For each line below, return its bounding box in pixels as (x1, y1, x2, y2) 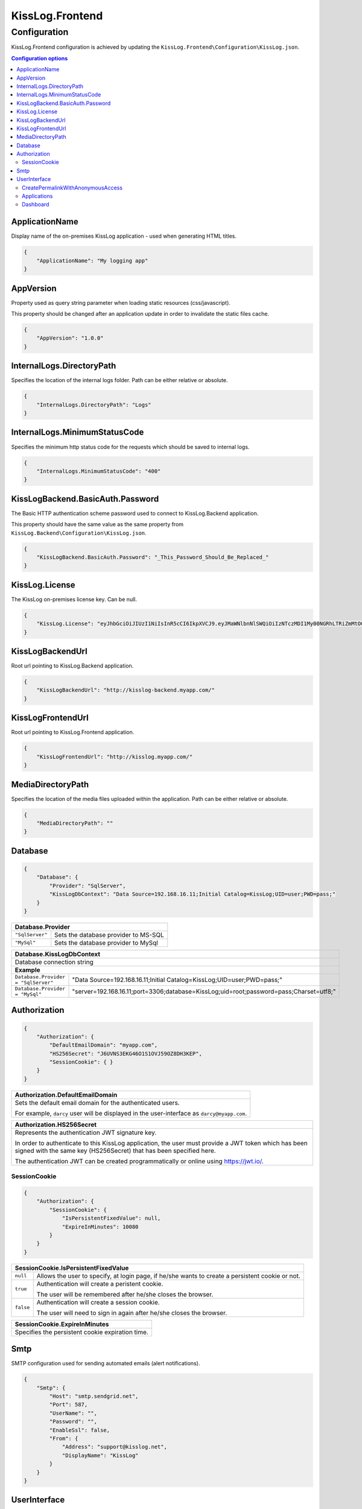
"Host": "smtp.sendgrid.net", (49, 1393, 139, 1400)
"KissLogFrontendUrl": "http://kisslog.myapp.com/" (36, 753, 193, 760)
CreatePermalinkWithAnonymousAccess (22, 184, 123, 191)
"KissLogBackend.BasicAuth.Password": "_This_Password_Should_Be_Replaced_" (36, 554, 269, 561)
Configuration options (11, 54, 68, 62)
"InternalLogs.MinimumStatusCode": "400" (36, 468, 161, 474)
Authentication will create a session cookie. (36, 1298, 160, 1306)
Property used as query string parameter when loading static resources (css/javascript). (11, 299, 230, 306)
